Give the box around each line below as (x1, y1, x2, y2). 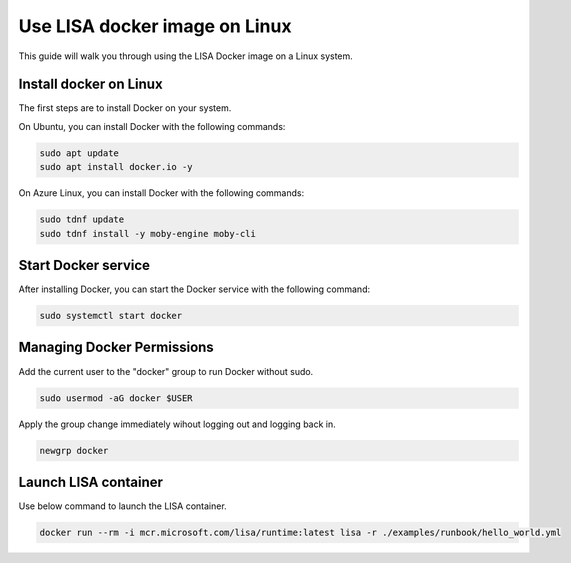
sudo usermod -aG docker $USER (39, 392, 194, 404)
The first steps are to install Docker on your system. (18, 102, 232, 114)
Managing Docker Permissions (18, 339, 214, 356)
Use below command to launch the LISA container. (18, 500, 227, 512)
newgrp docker (39, 445, 109, 456)
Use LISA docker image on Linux (18, 15, 292, 37)
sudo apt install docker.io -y (39, 161, 194, 173)
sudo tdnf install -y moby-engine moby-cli (39, 228, 257, 239)
